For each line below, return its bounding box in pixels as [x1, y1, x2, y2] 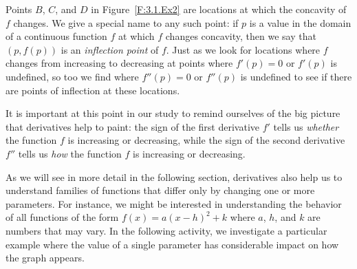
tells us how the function [18, 146, 122, 160]
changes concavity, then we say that [165, 29, 316, 43]
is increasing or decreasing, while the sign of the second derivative [67, 133, 345, 147]
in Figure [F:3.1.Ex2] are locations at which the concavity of [91, 2, 347, 16]
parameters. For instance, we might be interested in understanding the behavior [6, 196, 342, 211]
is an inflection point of [61, 42, 159, 56]
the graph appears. [6, 250, 85, 265]
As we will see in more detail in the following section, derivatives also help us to [6, 169, 343, 184]
